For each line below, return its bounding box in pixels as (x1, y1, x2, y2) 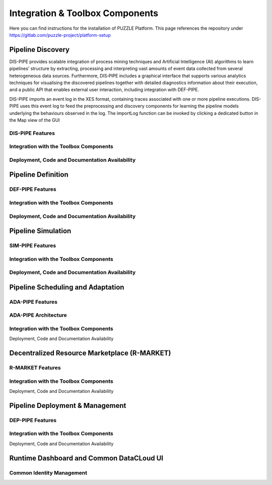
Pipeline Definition (9, 170, 69, 179)
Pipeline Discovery (9, 45, 70, 54)
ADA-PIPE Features (9, 298, 58, 305)
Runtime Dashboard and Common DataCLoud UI (9, 454, 164, 462)
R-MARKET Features (9, 364, 61, 371)
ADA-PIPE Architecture (9, 312, 67, 319)
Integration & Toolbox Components (9, 8, 159, 19)
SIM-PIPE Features (9, 242, 56, 249)
